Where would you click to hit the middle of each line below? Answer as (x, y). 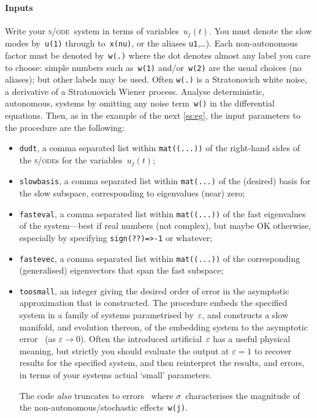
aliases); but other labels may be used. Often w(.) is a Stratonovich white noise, (156, 79)
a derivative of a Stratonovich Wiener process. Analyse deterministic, (135, 91)
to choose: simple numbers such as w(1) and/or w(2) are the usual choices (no (153, 67)
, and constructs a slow (245, 315)
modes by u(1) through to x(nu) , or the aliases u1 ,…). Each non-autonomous (151, 43)
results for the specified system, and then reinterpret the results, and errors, (162, 363)
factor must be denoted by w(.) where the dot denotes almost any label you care (158, 55)
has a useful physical (252, 339)
